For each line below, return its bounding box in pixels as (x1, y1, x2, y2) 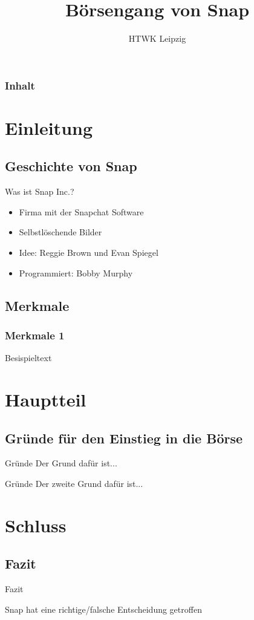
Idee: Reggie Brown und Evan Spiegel (19, 246, 158, 258)
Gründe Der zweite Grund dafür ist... (5, 477, 143, 489)
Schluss (5, 512, 67, 537)
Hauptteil (5, 387, 86, 411)
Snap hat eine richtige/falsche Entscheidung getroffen (5, 602, 202, 615)
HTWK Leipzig (128, 32, 186, 45)
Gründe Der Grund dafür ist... (5, 457, 117, 469)
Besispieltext (5, 351, 52, 364)
